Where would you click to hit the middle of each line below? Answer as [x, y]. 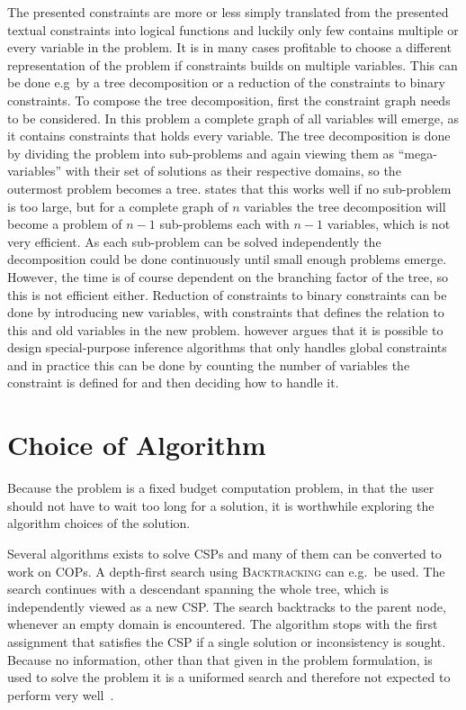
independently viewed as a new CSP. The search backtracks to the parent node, [227, 606]
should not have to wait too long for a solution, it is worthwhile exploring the [221, 505]
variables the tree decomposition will [345, 206]
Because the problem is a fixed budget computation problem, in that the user [221, 488]
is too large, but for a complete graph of [118, 206]
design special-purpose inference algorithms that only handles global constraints [227, 347]
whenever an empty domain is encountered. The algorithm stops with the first [223, 624]
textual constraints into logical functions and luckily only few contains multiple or [233, 29]
